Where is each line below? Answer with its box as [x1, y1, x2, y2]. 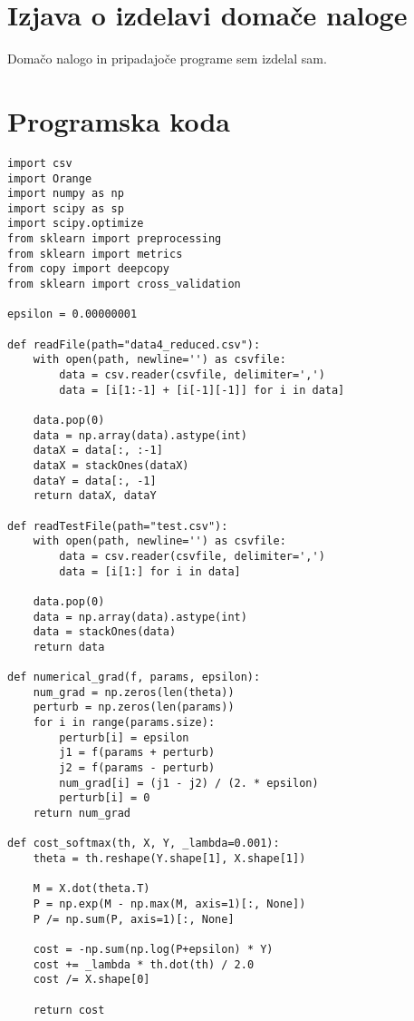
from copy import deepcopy [7, 262, 169, 276]
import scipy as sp [7, 201, 124, 215]
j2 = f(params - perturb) [59, 761, 216, 775]
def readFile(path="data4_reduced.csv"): [7, 338, 261, 351]
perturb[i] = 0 [59, 791, 150, 805]
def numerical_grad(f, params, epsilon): [7, 671, 261, 684]
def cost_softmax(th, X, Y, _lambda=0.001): [7, 837, 280, 850]
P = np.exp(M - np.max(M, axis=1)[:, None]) [33, 898, 306, 910]
